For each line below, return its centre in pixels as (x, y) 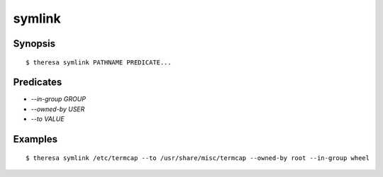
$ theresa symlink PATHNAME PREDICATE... (99, 62)
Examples (35, 139)
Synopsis (34, 44)
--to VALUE (48, 119)
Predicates (38, 82)
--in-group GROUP (59, 99)
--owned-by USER (58, 109)
